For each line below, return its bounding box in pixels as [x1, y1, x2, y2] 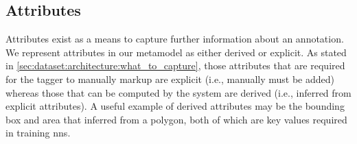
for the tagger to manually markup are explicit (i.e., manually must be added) [5, 71, 334, 86]
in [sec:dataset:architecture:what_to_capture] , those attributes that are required [5, 58, 345, 73]
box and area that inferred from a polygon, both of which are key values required [5, 112, 347, 126]
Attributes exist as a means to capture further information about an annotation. [5, 32, 344, 46]
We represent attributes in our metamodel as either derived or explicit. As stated [5, 45, 347, 59]
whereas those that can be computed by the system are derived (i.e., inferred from [5, 85, 352, 99]
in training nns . [5, 125, 71, 140]
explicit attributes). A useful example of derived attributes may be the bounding [5, 99, 345, 113]
